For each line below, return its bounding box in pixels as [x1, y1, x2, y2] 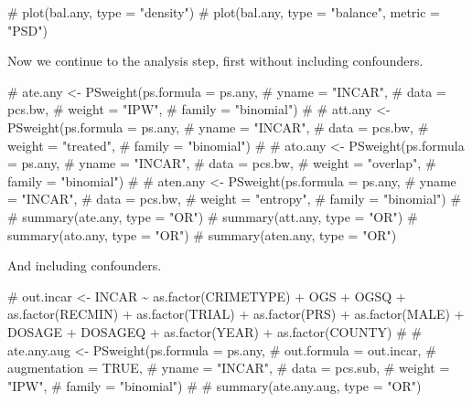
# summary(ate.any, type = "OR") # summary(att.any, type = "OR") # [7, 206, 418, 226]
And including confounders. [7, 256, 162, 275]
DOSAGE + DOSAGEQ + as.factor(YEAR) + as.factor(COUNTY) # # [7, 322, 423, 341]
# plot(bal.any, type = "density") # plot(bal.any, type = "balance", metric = [7, 3, 441, 21]
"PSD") [7, 20, 48, 39]
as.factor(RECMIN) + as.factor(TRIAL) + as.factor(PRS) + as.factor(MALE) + [7, 304, 465, 323]
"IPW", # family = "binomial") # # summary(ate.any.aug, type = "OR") [7, 376, 422, 395]
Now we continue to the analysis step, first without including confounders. [7, 51, 424, 70]
